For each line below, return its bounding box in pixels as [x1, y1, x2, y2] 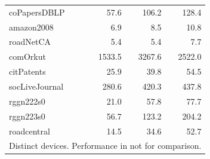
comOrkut [9, 50, 46, 63]
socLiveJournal [9, 79, 64, 92]
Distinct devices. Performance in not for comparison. [9, 139, 202, 152]
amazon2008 [9, 20, 54, 33]
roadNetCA [9, 35, 51, 48]
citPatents [9, 65, 46, 78]
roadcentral [9, 124, 50, 137]
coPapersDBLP [9, 5, 65, 18]
